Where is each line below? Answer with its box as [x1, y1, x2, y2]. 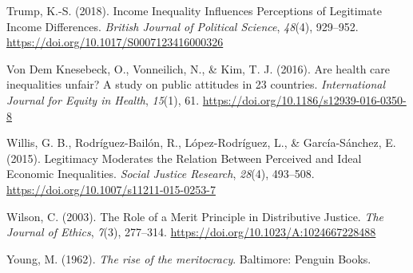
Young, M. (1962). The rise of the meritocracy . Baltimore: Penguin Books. [6, 250, 371, 267]
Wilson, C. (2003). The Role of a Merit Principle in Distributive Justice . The [6, 208, 384, 224]
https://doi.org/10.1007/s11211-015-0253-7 [6, 180, 216, 197]
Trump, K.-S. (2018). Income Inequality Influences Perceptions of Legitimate [6, 2, 383, 18]
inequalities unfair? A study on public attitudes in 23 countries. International [6, 76, 385, 93]
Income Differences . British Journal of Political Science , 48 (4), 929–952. [6, 18, 359, 34]
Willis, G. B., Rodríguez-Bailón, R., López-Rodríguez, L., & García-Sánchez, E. [6, 134, 396, 151]
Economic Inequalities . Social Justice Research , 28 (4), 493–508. [6, 165, 315, 182]
